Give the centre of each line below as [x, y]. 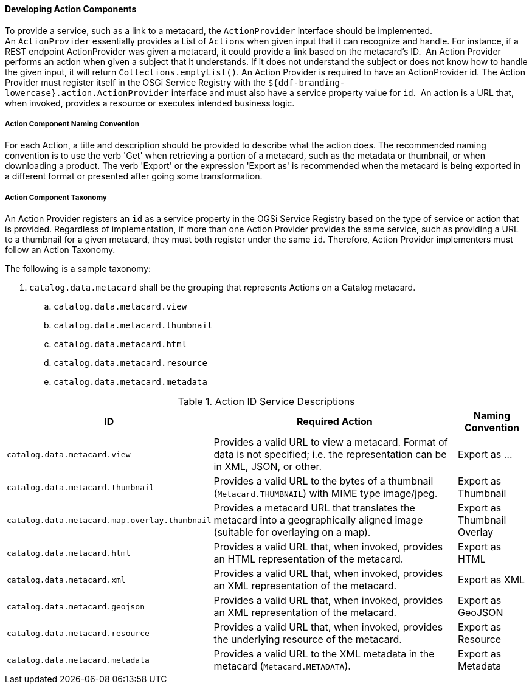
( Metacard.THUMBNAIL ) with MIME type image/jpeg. [326, 493]
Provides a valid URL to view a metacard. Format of [331, 442]
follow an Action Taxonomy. [60, 250]
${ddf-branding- [306, 82]
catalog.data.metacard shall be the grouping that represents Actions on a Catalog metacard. [223, 288]
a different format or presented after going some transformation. [134, 176]
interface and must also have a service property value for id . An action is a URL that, [343, 92]
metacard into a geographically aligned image [318, 520]
